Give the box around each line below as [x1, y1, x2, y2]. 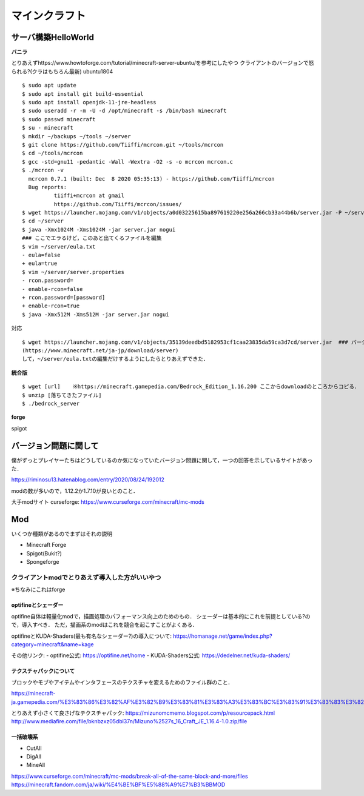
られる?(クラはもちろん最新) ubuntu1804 [11, 67, 113, 75]
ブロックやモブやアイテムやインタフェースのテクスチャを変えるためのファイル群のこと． [11, 678, 234, 686]
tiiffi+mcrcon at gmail [53, 192, 124, 199]
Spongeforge [26, 558, 59, 566]
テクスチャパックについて [11, 667, 75, 675]
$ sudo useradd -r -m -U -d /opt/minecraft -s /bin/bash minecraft [22, 107, 227, 115]
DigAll [26, 753, 42, 760]
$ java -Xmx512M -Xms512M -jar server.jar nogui [22, 311, 169, 318]
